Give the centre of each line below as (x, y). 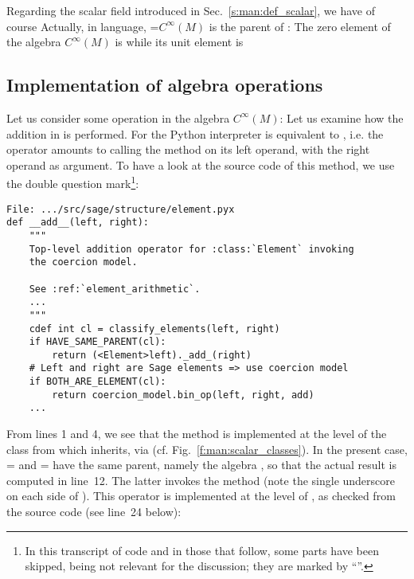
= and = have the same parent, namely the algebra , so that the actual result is (201, 465)
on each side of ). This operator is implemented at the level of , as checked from (201, 496)
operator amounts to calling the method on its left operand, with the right (188, 149)
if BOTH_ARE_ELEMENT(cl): (98, 382)
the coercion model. (83, 262)
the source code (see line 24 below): (94, 512)
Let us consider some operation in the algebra (118, 117)
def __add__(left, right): (78, 223)
